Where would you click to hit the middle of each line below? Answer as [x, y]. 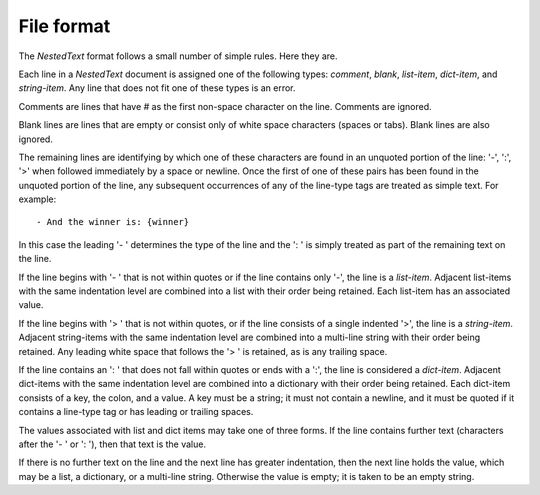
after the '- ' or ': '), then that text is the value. [112, 444]
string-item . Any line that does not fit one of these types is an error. [157, 88]
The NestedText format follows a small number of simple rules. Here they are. [178, 56]
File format [64, 26]
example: [37, 199]
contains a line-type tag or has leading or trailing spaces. [136, 412]
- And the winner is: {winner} [113, 222]
